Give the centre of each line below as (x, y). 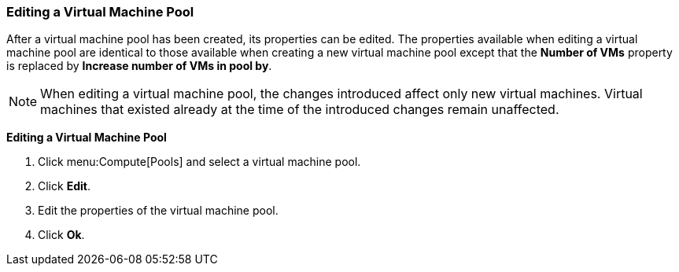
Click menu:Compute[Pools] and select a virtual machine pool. (199, 162)
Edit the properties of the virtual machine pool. (158, 211)
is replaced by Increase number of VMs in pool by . (139, 66)
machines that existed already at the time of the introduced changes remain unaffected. (300, 110)
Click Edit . (64, 186)
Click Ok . (61, 235)
